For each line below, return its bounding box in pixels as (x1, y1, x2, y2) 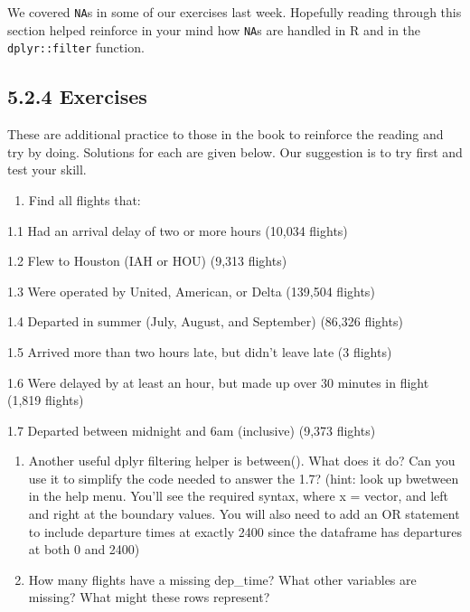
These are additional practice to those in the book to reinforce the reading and (7, 125, 444, 144)
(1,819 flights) (7, 391, 84, 410)
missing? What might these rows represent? (28, 588, 270, 607)
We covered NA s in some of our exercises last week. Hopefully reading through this (7, 3, 462, 21)
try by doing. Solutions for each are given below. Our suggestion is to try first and (7, 142, 463, 161)
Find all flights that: (28, 190, 141, 209)
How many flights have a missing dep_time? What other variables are (28, 570, 417, 588)
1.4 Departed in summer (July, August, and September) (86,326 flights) (7, 312, 403, 331)
